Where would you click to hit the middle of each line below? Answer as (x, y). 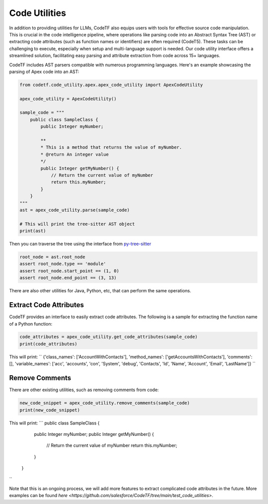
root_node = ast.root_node (52, 257)
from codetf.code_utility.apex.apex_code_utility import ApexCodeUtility (111, 85)
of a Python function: (31, 324)
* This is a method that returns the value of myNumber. (111, 147)
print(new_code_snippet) (50, 410)
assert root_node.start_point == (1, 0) (69, 271)
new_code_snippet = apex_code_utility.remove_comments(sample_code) (105, 403)
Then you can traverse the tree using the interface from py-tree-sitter (80, 244)
